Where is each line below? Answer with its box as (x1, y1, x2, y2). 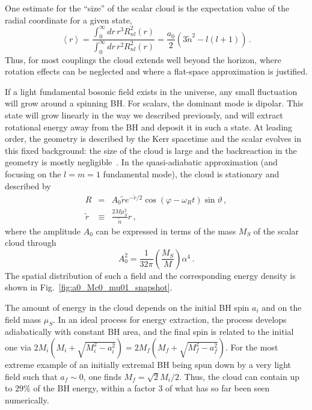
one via (5, 340, 31, 353)
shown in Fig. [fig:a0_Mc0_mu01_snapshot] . (5, 281, 173, 293)
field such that (5, 370, 58, 382)
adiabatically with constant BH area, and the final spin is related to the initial (5, 325, 294, 338)
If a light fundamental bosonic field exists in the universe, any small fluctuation (5, 85, 298, 97)
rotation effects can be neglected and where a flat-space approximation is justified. (5, 65, 308, 78)
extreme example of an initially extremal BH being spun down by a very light (5, 358, 291, 370)
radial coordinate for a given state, (5, 13, 132, 26)
